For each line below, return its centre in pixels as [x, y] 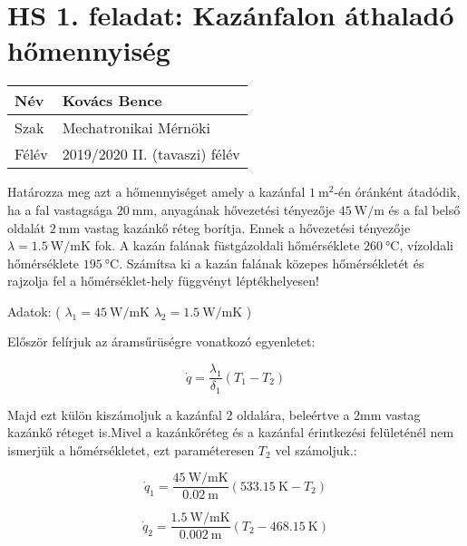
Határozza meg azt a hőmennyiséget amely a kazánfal [156, 192]
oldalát [27, 227]
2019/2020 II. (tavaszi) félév [151, 154]
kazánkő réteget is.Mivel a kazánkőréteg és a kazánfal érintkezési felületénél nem [231, 432]
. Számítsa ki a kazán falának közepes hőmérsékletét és [272, 263]
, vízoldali [426, 245]
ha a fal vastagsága [60, 209]
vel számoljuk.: [316, 449]
